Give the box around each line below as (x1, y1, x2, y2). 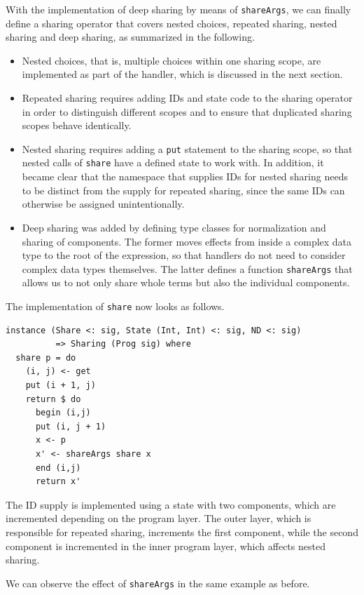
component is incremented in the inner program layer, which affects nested (6, 538, 325, 553)
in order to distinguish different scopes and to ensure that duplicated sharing (22, 104, 352, 119)
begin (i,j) (35, 408, 91, 418)
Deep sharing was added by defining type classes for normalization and (22, 220, 326, 234)
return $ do (25, 394, 81, 404)
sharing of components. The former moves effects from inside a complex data (22, 234, 352, 248)
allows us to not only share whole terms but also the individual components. (22, 275, 350, 290)
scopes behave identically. (22, 118, 132, 133)
